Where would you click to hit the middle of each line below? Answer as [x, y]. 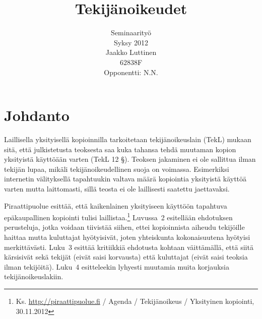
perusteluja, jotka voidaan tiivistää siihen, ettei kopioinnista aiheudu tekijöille [124, 227]
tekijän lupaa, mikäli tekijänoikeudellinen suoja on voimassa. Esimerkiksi [117, 169]
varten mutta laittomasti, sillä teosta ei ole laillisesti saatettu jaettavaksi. [117, 188]
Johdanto [37, 115]
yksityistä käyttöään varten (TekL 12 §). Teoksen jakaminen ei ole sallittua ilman [130, 159]
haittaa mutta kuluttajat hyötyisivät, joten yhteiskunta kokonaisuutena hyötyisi [127, 237]
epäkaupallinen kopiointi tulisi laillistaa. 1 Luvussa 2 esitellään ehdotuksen [118, 216]
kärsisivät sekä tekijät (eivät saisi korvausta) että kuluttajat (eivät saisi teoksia [126, 257]
